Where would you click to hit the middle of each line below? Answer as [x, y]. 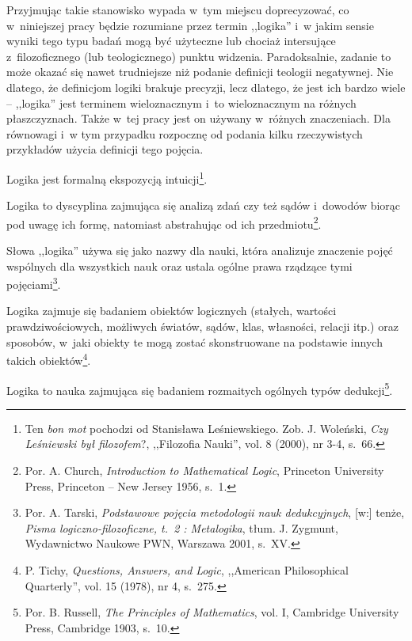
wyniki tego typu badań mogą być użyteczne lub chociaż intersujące [171, 41]
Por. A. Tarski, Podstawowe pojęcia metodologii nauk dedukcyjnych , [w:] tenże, [215, 512]
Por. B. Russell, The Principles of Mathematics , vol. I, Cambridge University [212, 612]
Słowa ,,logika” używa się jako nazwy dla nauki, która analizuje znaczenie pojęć [200, 250]
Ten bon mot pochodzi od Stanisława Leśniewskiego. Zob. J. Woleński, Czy [206, 428]
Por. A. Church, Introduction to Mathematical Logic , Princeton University [204, 470]
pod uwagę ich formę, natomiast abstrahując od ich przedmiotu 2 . [164, 222]
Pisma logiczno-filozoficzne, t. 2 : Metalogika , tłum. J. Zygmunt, [181, 527]
